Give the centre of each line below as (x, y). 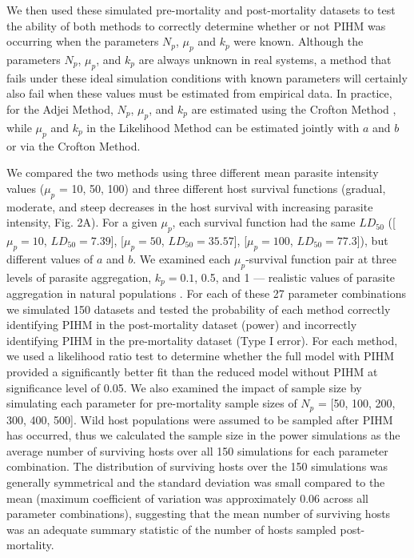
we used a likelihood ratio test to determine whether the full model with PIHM (201, 356)
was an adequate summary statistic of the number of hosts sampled (171, 529)
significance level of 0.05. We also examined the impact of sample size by (184, 387)
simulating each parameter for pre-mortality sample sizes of (152, 403)
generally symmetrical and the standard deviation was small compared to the (196, 482)
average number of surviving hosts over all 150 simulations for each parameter (197, 450)
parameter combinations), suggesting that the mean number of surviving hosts (199, 514)
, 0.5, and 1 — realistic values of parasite (295, 277)
